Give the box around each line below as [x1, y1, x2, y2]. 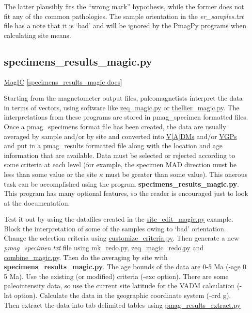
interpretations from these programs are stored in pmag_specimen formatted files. [4, 112, 248, 122]
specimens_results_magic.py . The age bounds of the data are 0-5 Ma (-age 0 [4, 261, 246, 272]
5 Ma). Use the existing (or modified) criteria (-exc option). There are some [4, 271, 229, 281]
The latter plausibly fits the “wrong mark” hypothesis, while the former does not [4, 1, 244, 11]
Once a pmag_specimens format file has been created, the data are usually [4, 121, 226, 131]
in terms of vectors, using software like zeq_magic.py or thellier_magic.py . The [4, 102, 239, 112]
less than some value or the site [4, 169, 97, 179]
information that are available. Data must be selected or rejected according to [4, 150, 235, 160]
